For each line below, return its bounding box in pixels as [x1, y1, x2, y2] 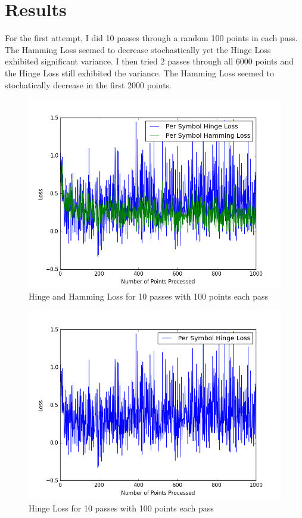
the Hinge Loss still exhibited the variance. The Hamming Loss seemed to [5, 66, 274, 79]
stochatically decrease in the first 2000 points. [5, 78, 172, 91]
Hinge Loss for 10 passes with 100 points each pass [29, 501, 214, 514]
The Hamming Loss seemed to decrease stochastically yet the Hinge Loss [5, 43, 271, 55]
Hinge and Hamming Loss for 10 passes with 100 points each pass [29, 290, 269, 303]
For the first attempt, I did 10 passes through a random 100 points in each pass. [5, 32, 298, 44]
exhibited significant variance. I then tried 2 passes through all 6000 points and [5, 55, 294, 67]
